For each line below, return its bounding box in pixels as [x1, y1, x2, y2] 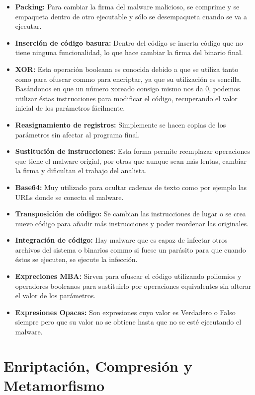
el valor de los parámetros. [15, 290, 96, 301]
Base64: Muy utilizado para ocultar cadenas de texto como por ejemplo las [15, 182, 247, 192]
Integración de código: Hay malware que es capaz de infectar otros [15, 235, 228, 245]
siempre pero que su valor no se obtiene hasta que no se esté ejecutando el [15, 317, 242, 327]
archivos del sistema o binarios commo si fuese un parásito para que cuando [15, 244, 246, 255]
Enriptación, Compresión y [3, 355, 192, 376]
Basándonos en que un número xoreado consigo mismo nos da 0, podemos [15, 83, 240, 94]
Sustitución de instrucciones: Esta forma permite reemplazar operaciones [15, 146, 251, 156]
